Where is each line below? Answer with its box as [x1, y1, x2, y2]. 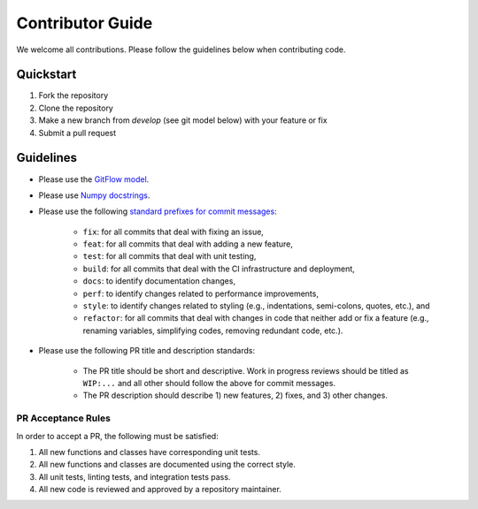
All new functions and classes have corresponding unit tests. [38, 446, 261, 457]
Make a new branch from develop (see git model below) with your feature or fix [38, 115, 328, 125]
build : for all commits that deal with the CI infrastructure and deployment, [82, 263, 356, 274]
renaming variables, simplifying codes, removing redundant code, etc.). [82, 325, 343, 336]
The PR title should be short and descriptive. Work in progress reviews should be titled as [82, 365, 409, 376]
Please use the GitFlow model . [38, 173, 150, 185]
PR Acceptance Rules [16, 412, 111, 424]
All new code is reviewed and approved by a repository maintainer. [38, 484, 282, 495]
